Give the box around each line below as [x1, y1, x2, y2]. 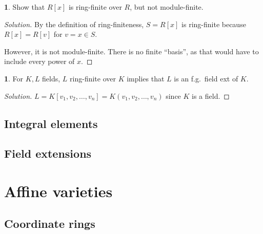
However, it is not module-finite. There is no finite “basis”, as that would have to [4, 46, 259, 56]
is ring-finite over [68, 2, 122, 12]
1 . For [4, 73, 24, 83]
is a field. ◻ [192, 90, 230, 101]
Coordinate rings [4, 216, 95, 231]
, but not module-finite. [130, 2, 204, 12]
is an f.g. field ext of [174, 73, 238, 83]
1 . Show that [4, 2, 45, 12]
